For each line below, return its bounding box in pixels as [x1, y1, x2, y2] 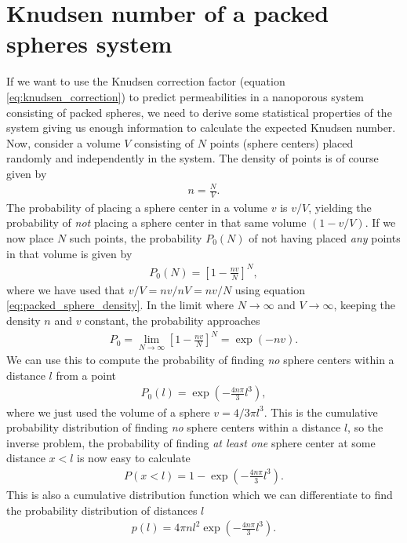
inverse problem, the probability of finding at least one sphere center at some [6, 434, 376, 450]
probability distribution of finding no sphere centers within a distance [6, 419, 341, 435]
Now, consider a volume [6, 134, 121, 151]
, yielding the [308, 199, 372, 215]
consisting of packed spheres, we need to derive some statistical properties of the [6, 104, 392, 120]
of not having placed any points [249, 230, 401, 246]
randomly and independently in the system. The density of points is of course [6, 150, 379, 166]
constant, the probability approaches [85, 312, 260, 328]
